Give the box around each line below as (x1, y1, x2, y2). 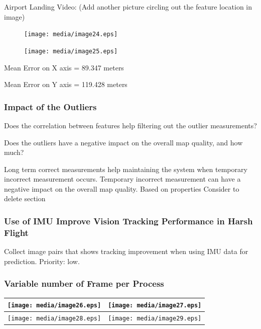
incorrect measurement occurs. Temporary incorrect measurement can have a (4, 174, 241, 184)
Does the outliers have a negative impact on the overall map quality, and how (4, 137, 243, 147)
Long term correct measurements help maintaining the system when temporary (4, 163, 247, 174)
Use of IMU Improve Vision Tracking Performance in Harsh (4, 214, 253, 227)
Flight (4, 226, 29, 238)
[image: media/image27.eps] (108, 302, 202, 309)
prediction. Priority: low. (4, 256, 80, 266)
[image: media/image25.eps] (24, 47, 118, 55)
